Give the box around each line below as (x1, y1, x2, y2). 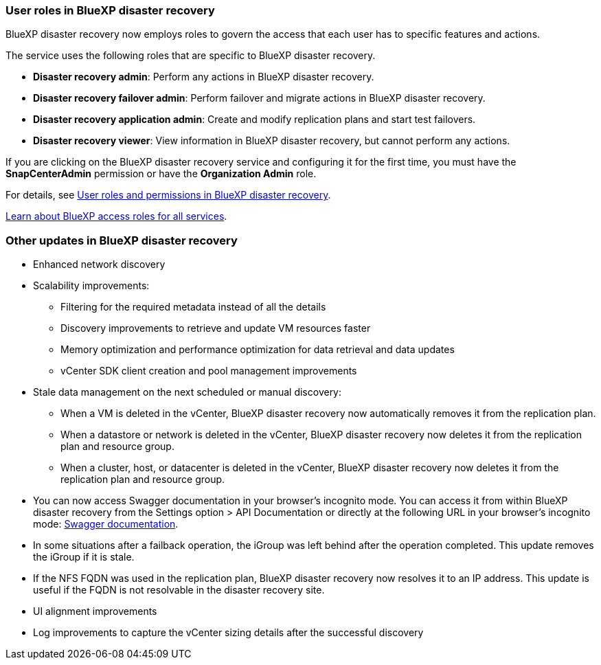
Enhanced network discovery (33, 258, 166, 271)
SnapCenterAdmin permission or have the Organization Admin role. (5, 168, 317, 180)
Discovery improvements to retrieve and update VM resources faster (60, 322, 371, 335)
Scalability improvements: (33, 280, 150, 292)
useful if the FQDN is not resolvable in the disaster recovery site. (33, 584, 325, 596)
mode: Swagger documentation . (33, 518, 179, 530)
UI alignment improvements (33, 605, 157, 618)
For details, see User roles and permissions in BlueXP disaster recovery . (5, 189, 331, 201)
